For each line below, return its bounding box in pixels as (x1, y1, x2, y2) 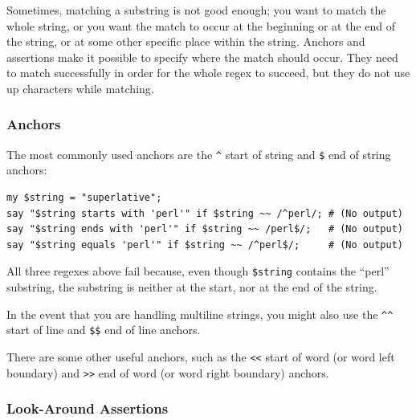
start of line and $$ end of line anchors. (6, 321, 201, 338)
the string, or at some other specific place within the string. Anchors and (6, 33, 365, 50)
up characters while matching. (6, 80, 154, 96)
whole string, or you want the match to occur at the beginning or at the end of (6, 17, 396, 34)
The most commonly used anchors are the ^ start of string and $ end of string (6, 145, 391, 162)
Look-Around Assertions (6, 398, 169, 418)
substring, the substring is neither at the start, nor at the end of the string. (6, 279, 377, 296)
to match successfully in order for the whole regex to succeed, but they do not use (6, 64, 410, 81)
